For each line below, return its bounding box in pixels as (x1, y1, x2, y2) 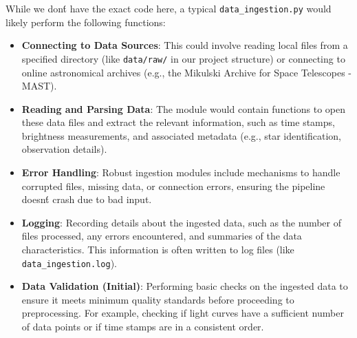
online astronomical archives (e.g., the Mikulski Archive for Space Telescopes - (21, 65, 352, 79)
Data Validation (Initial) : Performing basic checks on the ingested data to (21, 279, 348, 293)
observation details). (21, 142, 107, 156)
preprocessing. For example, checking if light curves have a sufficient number (21, 306, 344, 320)
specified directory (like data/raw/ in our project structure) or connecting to (21, 51, 345, 65)
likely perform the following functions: (6, 14, 166, 29)
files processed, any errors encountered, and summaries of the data (21, 229, 302, 243)
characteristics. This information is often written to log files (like (21, 242, 294, 257)
